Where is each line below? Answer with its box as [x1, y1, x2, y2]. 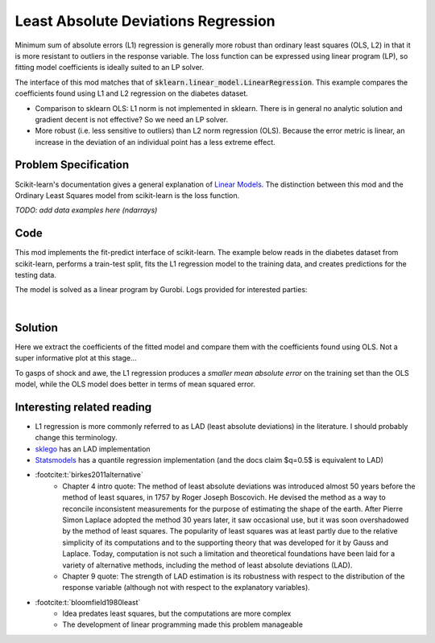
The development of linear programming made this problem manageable [62, 620, 304, 629]
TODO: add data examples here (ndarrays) [14, 205, 158, 215]
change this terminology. [35, 433, 118, 443]
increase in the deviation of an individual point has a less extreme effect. [35, 137, 275, 146]
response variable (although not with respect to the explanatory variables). [62, 583, 310, 592]
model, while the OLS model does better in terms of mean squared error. [14, 379, 255, 389]
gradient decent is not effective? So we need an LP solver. [35, 114, 229, 124]
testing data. [14, 270, 56, 280]
